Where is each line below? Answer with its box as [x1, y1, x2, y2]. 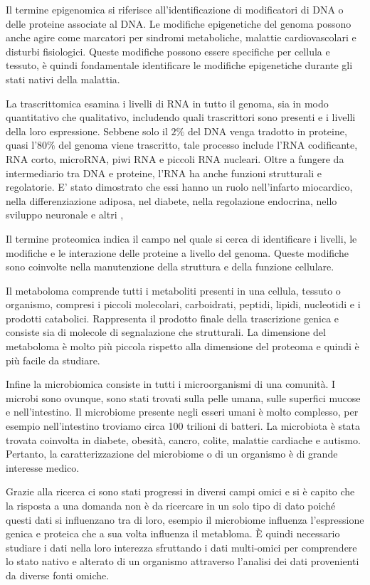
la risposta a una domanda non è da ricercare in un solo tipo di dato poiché [6, 498, 336, 512]
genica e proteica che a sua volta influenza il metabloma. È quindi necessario [6, 526, 340, 541]
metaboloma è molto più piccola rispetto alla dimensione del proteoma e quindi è [6, 339, 359, 354]
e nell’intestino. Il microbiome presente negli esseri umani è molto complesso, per [6, 404, 359, 419]
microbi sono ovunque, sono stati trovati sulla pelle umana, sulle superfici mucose [6, 390, 361, 405]
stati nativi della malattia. [6, 71, 120, 86]
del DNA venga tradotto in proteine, [187, 123, 347, 138]
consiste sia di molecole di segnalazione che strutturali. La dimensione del [6, 325, 326, 339]
